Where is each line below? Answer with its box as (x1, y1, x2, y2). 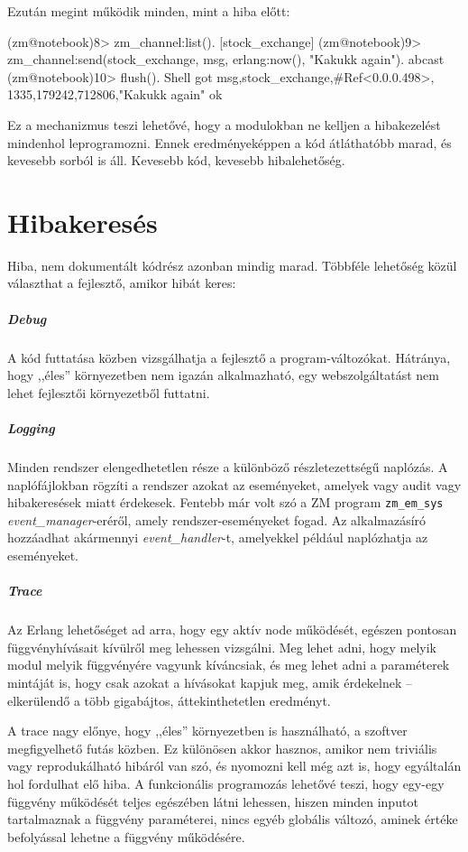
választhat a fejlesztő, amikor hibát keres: (7, 273, 236, 292)
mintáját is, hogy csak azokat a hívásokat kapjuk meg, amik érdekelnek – (7, 672, 413, 691)
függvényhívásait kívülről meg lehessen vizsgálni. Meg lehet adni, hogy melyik (7, 637, 436, 656)
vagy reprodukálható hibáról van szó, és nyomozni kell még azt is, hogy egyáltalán (7, 756, 462, 775)
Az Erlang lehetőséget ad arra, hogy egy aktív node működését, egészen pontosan (7, 620, 457, 639)
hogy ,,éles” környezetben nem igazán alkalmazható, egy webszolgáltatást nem (7, 366, 439, 384)
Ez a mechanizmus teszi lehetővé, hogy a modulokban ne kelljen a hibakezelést (7, 115, 441, 134)
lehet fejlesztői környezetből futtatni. (7, 383, 210, 402)
